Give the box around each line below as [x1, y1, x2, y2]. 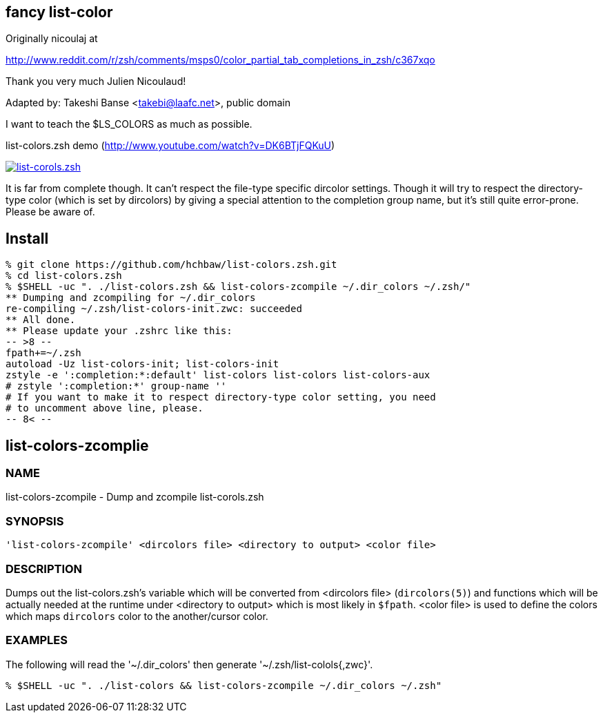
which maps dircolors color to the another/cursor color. [6, 610, 268, 622]
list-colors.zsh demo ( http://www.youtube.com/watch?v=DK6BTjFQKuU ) [6, 139, 335, 152]
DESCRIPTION [6, 561, 83, 576]
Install [6, 229, 49, 247]
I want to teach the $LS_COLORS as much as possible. [6, 118, 253, 130]
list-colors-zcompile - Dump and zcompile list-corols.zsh [6, 491, 264, 503]
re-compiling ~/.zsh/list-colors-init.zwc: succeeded [6, 303, 302, 315]
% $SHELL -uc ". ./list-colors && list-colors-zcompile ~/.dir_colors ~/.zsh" [6, 679, 442, 691]
